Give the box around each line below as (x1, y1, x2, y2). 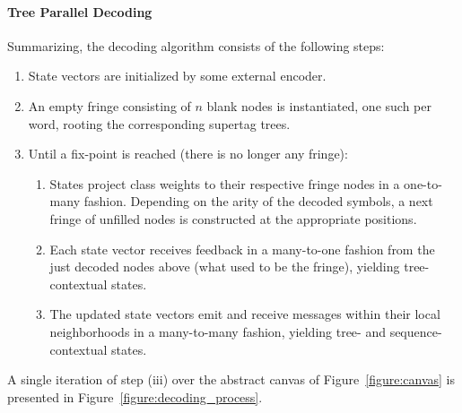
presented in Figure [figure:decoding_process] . (7, 387, 263, 406)
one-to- (404, 174, 442, 193)
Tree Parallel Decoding (7, 2, 153, 21)
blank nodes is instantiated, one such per (206, 96, 431, 115)
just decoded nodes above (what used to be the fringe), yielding (49, 257, 400, 276)
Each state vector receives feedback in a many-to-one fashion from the (49, 239, 435, 258)
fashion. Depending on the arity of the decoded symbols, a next (83, 192, 433, 211)
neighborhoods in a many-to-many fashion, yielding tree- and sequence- (49, 322, 442, 340)
